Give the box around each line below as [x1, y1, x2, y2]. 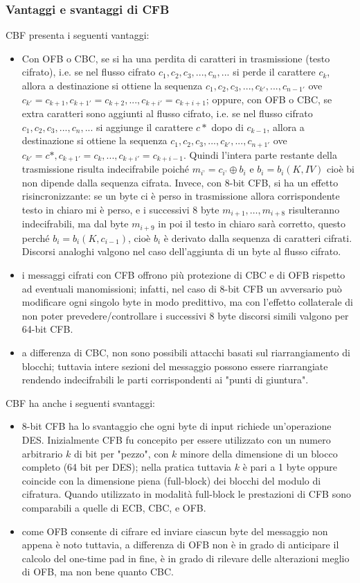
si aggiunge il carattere [96, 119, 193, 134]
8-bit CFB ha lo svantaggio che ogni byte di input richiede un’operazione [21, 419, 332, 433]
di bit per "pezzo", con [73, 446, 169, 460]
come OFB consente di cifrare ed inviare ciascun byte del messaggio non [21, 523, 328, 538]
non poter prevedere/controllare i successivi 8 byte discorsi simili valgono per [21, 308, 349, 322]
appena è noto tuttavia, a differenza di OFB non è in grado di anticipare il [21, 537, 339, 552]
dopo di [211, 119, 244, 134]
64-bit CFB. [21, 322, 73, 336]
